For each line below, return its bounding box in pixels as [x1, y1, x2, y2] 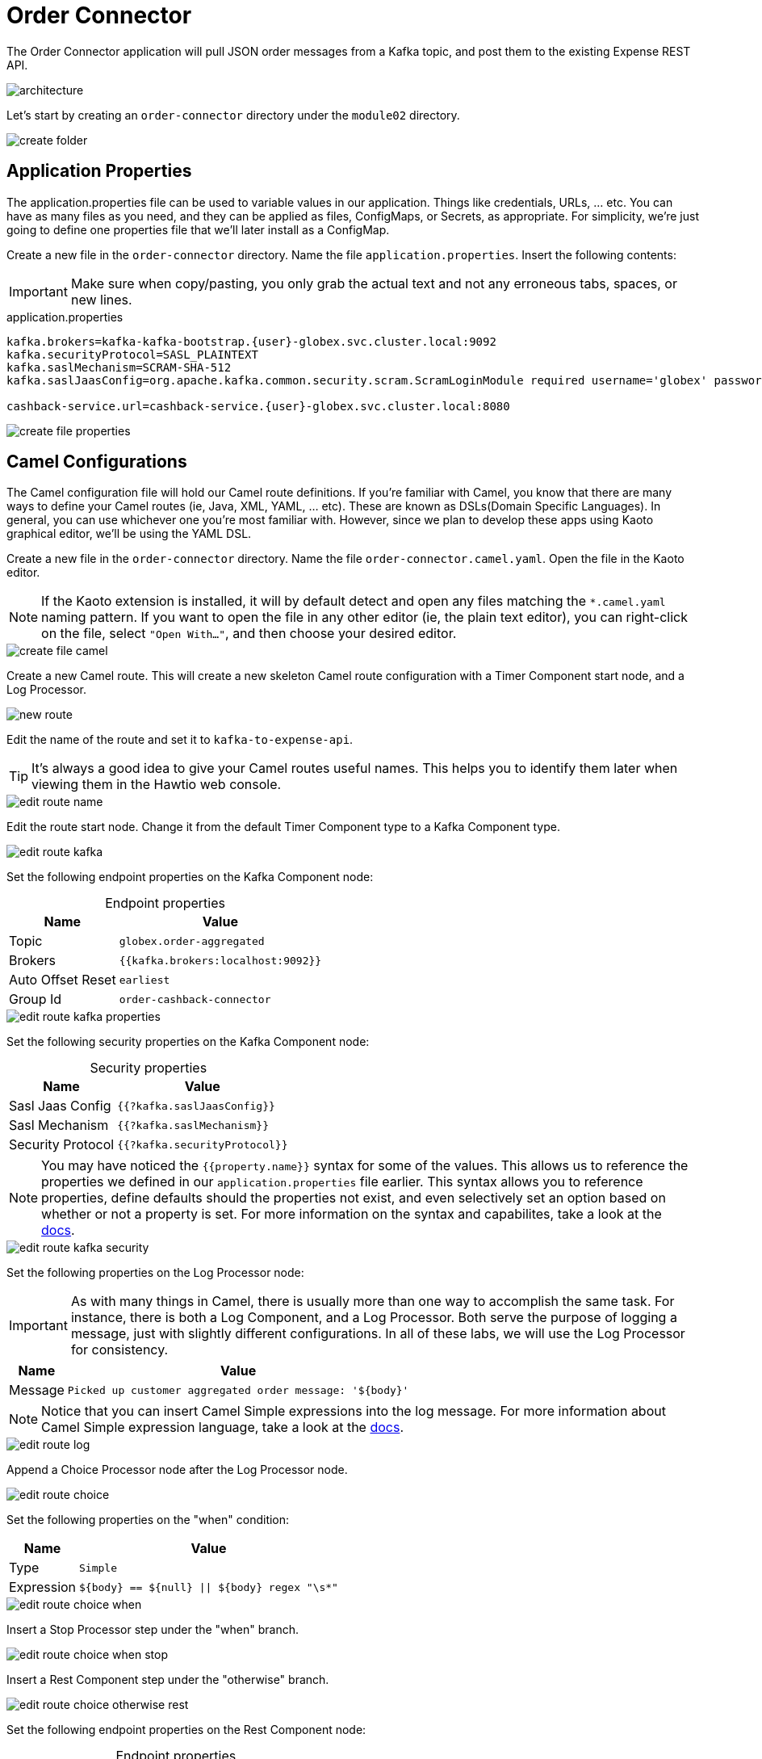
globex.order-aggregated [119, 934, 265, 947]
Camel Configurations [6, 451, 187, 472]
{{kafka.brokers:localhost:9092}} [119, 954, 322, 967]
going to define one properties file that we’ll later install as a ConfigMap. [6, 222, 390, 237]
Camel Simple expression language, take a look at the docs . [41, 1419, 404, 1436]
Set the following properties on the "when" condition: [6, 1513, 290, 1527]
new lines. [70, 291, 132, 308]
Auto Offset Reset [9, 972, 116, 989]
